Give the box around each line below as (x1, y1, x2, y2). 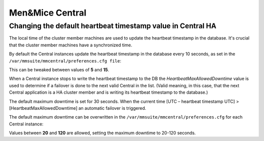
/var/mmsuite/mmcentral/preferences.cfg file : (9, 58, 122, 63)
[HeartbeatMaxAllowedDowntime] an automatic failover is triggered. (9, 105, 146, 111)
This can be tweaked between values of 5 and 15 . (9, 66, 110, 73)
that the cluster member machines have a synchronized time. (9, 42, 132, 48)
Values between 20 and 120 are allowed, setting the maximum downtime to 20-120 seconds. (9, 130, 196, 136)
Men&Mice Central (9, 7, 87, 18)
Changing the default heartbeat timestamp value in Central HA (9, 21, 217, 30)
